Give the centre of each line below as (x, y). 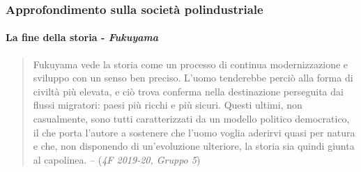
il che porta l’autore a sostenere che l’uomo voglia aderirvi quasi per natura (194, 132)
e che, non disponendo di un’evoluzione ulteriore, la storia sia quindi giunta (194, 146)
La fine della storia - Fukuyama (82, 37)
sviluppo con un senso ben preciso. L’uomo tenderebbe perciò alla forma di (193, 78)
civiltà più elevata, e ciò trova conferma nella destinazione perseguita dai (188, 91)
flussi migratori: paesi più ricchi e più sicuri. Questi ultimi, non (168, 105)
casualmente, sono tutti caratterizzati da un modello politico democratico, (191, 119)
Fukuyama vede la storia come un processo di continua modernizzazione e (191, 64)
